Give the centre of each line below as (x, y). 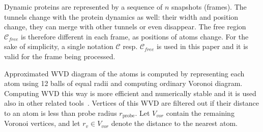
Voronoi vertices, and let (42, 123)
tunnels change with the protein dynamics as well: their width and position (121, 16)
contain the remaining (200, 113)
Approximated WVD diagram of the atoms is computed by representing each (124, 73)
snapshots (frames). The (209, 7)
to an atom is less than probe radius (61, 113)
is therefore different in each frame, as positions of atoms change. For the (135, 36)
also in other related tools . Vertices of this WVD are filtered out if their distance (131, 103)
